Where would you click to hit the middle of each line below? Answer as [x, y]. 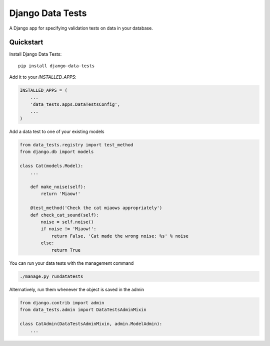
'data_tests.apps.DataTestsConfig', [75, 105]
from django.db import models [57, 152]
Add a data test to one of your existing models [57, 131]
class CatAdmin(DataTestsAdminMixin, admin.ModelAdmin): [91, 324]
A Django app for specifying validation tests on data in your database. [81, 28]
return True [66, 250]
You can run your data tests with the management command [71, 263]
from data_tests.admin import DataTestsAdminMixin [83, 309]
